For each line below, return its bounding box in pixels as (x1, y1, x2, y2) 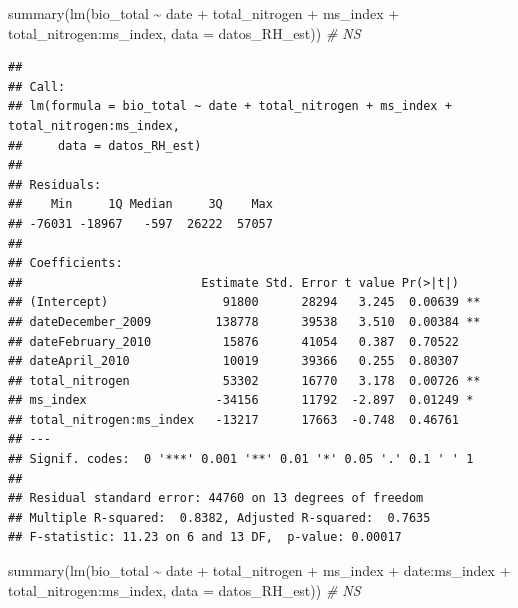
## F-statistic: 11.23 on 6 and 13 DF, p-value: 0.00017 (8, 530, 402, 545)
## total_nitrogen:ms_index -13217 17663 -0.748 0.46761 (8, 412, 460, 427)
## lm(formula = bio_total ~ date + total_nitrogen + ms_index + (8, 99, 452, 114)
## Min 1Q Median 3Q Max (8, 197, 273, 212)
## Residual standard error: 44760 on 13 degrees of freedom (8, 491, 424, 506)
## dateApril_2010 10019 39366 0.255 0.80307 (8, 354, 460, 369)
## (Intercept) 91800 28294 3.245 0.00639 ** (8, 295, 481, 310)
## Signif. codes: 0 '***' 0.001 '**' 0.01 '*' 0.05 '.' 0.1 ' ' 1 (8, 452, 474, 467)
